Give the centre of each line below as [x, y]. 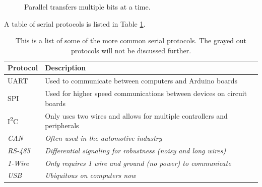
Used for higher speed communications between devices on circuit [146, 93]
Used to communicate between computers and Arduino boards [141, 81]
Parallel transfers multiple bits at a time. [87, 7]
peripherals [62, 125]
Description [65, 68]
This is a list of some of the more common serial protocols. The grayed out [131, 40]
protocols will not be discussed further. [131, 50]
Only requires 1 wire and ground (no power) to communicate [138, 163]
